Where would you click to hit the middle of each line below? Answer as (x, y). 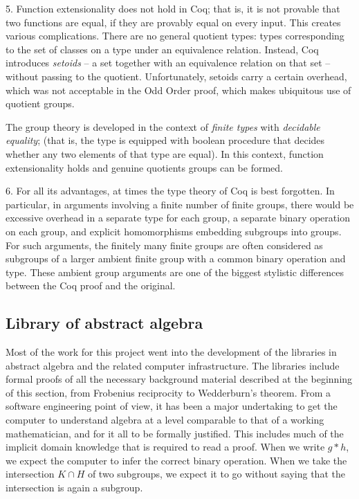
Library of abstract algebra (104, 323)
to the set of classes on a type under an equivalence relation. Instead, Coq (162, 49)
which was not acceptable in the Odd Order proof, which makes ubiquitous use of (178, 90)
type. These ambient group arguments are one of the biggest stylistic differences (175, 272)
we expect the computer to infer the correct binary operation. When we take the (176, 460)
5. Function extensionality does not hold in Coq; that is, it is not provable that (173, 8)
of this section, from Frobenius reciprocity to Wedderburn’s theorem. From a (168, 392)
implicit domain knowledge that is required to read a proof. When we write (165, 447)
